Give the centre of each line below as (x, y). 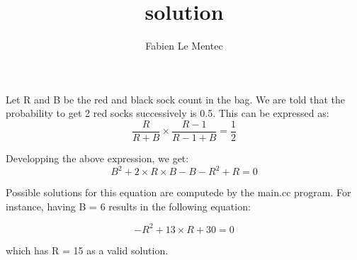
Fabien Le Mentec (184, 46)
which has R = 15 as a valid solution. (87, 250)
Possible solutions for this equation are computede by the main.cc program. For (178, 192)
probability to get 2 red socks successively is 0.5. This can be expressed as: (168, 113)
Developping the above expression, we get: (97, 158)
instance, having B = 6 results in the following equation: (128, 206)
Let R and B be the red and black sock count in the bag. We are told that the (176, 99)
